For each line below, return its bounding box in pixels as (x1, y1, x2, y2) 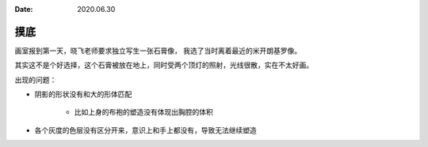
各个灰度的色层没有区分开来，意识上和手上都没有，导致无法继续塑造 (34, 125, 257, 134)
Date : (14, 5, 33, 13)
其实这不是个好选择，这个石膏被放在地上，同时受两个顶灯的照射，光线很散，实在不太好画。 (14, 60, 313, 70)
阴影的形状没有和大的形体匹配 (34, 89, 132, 99)
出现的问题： (14, 75, 57, 85)
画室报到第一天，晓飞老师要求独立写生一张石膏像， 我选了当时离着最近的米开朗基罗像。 (14, 46, 301, 55)
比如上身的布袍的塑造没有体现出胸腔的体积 (74, 107, 213, 117)
